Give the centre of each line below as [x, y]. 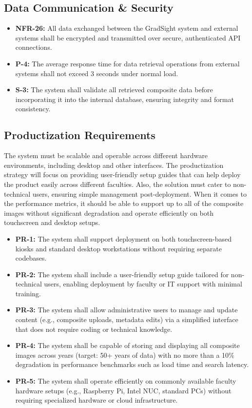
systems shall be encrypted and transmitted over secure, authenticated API [128, 37]
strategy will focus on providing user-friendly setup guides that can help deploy [122, 174]
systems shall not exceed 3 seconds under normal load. [97, 73]
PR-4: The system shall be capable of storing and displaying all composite [127, 345]
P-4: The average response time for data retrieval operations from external [127, 63]
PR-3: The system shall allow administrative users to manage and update [126, 310]
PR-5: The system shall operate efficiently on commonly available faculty [126, 381]
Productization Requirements [80, 135]
